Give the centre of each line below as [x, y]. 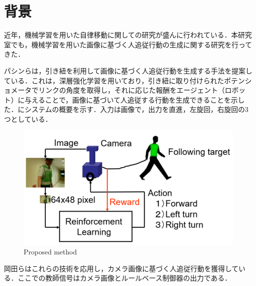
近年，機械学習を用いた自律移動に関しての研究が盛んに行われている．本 [121, 35]
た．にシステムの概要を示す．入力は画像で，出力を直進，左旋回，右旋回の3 [126, 109]
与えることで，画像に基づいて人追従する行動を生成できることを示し [134, 99]
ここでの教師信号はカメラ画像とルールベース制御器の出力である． [125, 278]
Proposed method [50, 252]
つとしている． [28, 119]
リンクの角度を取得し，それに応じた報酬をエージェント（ [131, 90]
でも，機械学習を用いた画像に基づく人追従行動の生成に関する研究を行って [131, 44]
